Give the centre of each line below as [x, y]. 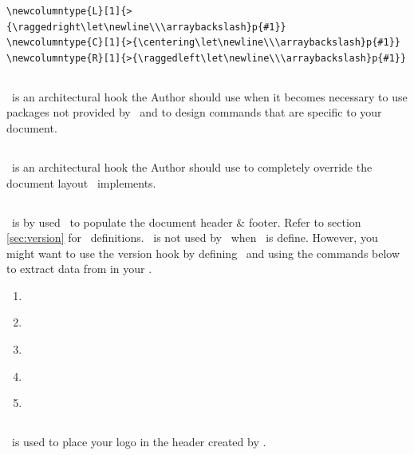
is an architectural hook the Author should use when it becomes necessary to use [209, 96]
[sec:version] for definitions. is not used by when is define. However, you [192, 237]
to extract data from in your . [79, 269]
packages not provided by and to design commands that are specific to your [194, 112]
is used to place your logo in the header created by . [139, 442]
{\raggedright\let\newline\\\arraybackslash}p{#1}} [146, 27]
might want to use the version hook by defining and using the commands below [203, 253]
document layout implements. [81, 182]
